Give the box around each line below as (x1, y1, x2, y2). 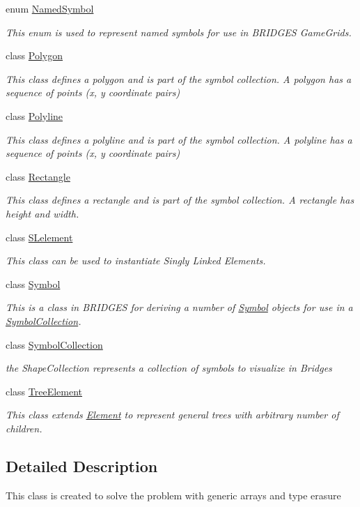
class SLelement (6, 229, 73, 244)
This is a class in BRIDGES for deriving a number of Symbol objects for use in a (6, 300, 353, 315)
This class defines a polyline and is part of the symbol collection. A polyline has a (6, 132, 352, 146)
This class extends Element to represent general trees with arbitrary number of (6, 407, 339, 422)
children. (6, 421, 42, 435)
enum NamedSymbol (6, 1, 94, 15)
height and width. (6, 206, 79, 220)
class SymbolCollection (6, 337, 103, 351)
